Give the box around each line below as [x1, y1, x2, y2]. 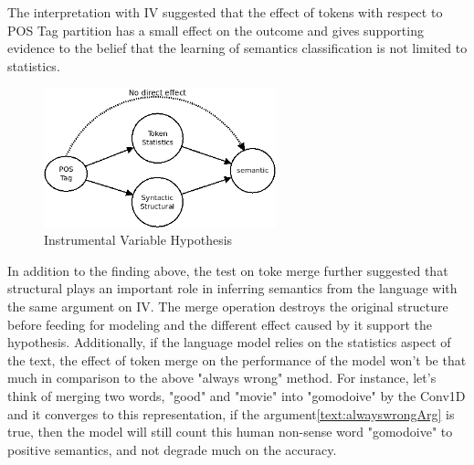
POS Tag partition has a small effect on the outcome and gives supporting [7, 20, 424, 39]
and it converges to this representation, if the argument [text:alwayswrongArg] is [7, 404, 455, 423]
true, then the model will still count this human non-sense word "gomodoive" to [7, 422, 453, 441]
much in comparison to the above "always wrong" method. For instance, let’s [7, 368, 437, 387]
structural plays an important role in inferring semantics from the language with [7, 279, 458, 298]
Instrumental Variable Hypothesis [44, 230, 233, 249]
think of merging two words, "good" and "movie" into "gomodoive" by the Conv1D [7, 386, 466, 405]
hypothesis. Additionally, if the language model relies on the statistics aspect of [7, 333, 451, 352]
